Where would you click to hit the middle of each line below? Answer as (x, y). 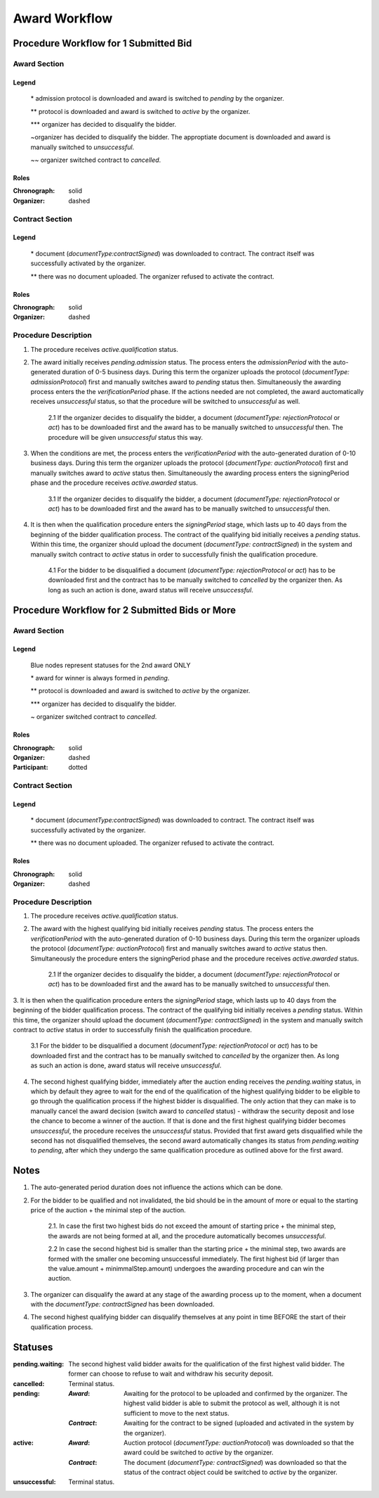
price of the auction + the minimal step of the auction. (108, 1210)
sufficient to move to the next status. (177, 1413)
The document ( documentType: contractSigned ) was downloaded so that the (235, 1462)
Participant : (31, 768)
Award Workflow (63, 18)
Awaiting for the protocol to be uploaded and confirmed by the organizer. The (235, 1393)
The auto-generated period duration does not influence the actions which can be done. (157, 1187)
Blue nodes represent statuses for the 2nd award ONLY (111, 665)
